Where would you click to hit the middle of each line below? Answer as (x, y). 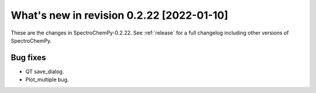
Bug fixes (28, 58)
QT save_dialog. (45, 71)
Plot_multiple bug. (47, 80)
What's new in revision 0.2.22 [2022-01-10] (119, 15)
